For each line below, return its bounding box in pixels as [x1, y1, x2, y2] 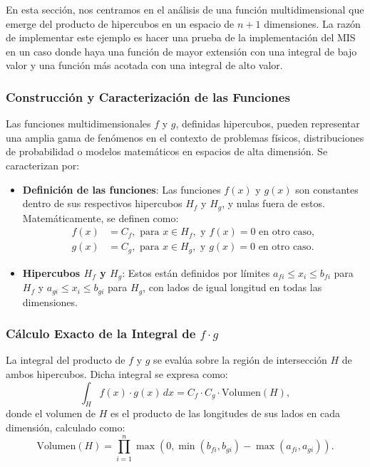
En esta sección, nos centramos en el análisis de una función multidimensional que [6, 2, 364, 16]
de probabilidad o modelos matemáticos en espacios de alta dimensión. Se [6, 144, 328, 159]
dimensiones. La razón [264, 16, 361, 31]
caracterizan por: [6, 157, 80, 172]
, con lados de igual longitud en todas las [143, 280, 322, 295]
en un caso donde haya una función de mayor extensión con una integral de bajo [6, 43, 357, 58]
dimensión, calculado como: [6, 420, 125, 435]
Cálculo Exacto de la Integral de [6, 325, 196, 342]
